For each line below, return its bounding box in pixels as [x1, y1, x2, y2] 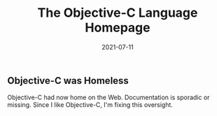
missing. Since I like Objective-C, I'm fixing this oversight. [7, 101, 174, 109]
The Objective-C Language [37, 5, 198, 21]
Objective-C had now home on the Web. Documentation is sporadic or [7, 93, 210, 102]
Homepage [85, 20, 150, 36]
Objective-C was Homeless [7, 75, 129, 87]
